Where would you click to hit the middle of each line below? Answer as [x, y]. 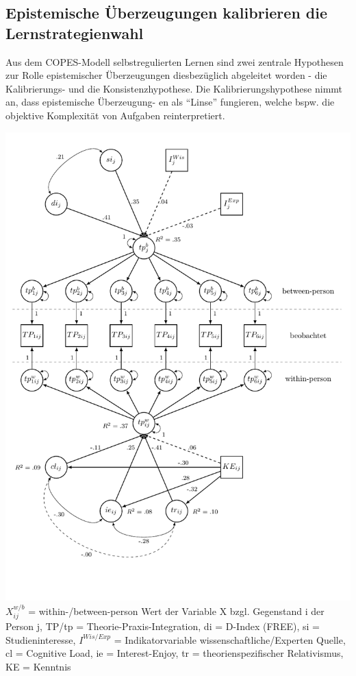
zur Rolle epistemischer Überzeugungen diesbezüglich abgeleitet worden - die [166, 75]
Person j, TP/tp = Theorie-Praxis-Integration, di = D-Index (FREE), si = [163, 626]
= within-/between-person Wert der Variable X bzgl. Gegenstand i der [176, 611]
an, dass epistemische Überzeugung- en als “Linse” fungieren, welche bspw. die [170, 102]
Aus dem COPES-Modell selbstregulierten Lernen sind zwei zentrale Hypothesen [175, 61]
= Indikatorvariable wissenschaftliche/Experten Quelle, [230, 639]
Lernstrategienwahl [75, 33]
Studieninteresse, [41, 639]
